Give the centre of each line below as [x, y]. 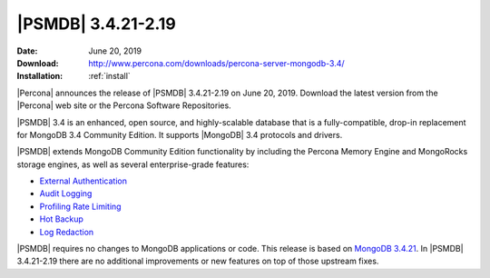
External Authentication [83, 181]
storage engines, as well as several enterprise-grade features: [133, 164]
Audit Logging [66, 194]
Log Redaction [67, 232]
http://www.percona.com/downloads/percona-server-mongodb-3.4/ [216, 63]
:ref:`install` [109, 76]
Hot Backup [61, 219]
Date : [27, 51]
